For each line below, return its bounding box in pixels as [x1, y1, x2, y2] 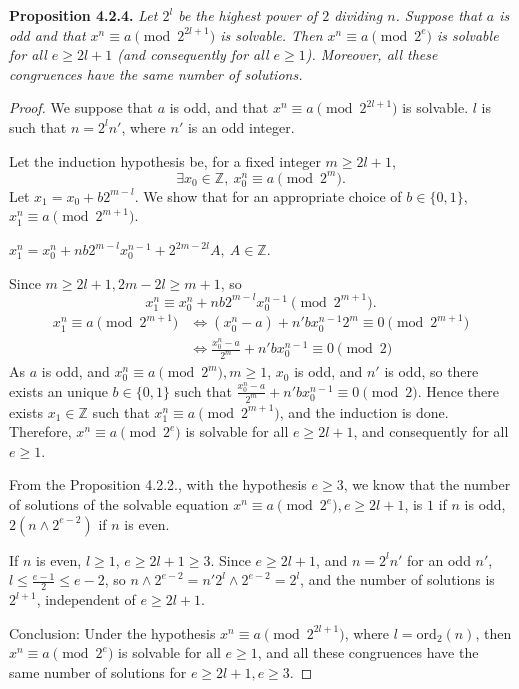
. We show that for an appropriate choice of [134, 185, 402, 206]
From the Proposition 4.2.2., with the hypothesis [9, 474, 307, 495]
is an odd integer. [187, 116, 295, 137]
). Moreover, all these [305, 44, 438, 65]
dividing [334, 5, 383, 25]
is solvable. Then [220, 24, 323, 45]
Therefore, [9, 421, 72, 442]
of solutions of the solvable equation [9, 494, 229, 514]
